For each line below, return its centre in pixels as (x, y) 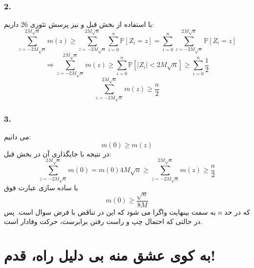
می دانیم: (18, 137)
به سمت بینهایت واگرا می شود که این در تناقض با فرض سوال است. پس (110, 212)
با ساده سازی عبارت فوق (41, 187)
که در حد (237, 212)
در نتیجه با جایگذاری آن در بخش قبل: (58, 153)
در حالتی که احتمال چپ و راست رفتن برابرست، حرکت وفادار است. (103, 221)
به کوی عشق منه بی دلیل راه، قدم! (110, 255)
